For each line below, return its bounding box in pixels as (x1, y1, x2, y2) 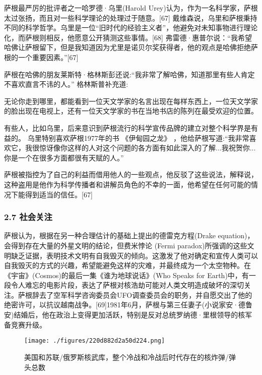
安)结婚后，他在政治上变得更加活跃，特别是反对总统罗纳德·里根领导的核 (4, 309, 245, 320)
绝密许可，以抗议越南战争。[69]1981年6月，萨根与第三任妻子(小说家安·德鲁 (4, 299, 253, 310)
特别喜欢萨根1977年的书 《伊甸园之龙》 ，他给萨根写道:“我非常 (41, 132, 249, 143)
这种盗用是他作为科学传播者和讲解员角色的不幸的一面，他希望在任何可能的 (4, 179, 251, 189)
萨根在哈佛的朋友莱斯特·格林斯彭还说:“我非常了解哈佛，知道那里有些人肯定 (4, 69, 255, 79)
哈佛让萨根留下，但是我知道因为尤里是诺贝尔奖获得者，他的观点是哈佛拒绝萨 (4, 42, 258, 52)
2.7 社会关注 (4, 210, 52, 223)
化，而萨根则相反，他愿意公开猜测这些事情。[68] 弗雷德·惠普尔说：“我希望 (4, 32, 252, 42)
